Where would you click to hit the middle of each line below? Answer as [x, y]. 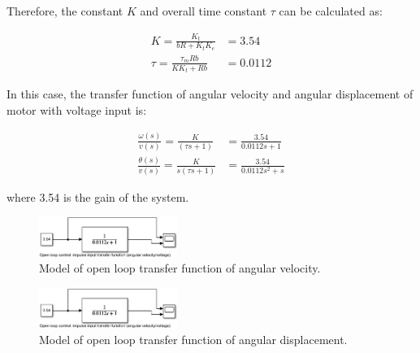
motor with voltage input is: [77, 109]
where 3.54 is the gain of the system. [98, 196]
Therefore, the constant [65, 11]
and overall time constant [204, 11]
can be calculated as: [331, 11]
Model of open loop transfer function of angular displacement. [193, 339]
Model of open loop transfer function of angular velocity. [180, 268]
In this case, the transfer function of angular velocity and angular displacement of [210, 94]
